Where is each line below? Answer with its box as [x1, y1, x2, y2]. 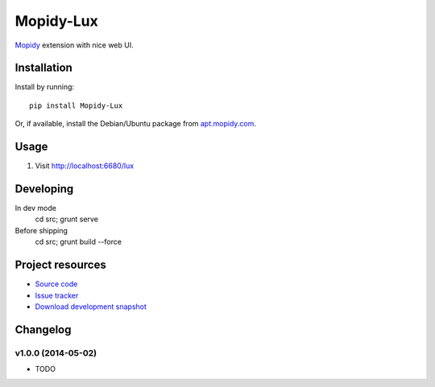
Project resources [14, 258, 106, 272]
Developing [14, 182, 74, 196]
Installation [14, 61, 72, 75]
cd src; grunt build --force [35, 237, 122, 247]
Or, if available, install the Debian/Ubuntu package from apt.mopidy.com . [14, 119, 257, 129]
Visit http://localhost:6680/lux [35, 161, 135, 171]
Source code [35, 279, 78, 289]
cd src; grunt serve [35, 214, 98, 224]
